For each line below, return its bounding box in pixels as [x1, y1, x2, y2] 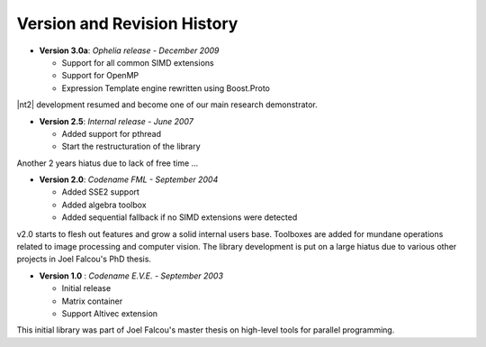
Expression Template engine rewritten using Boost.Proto [61, 82, 270, 94]
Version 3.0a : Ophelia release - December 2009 [39, 45, 220, 56]
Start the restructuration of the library [61, 141, 202, 152]
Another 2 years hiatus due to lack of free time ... [16, 158, 199, 169]
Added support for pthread [61, 128, 162, 139]
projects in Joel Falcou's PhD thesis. [16, 253, 152, 265]
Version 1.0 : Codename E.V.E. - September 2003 [39, 270, 224, 281]
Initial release [61, 283, 112, 294]
